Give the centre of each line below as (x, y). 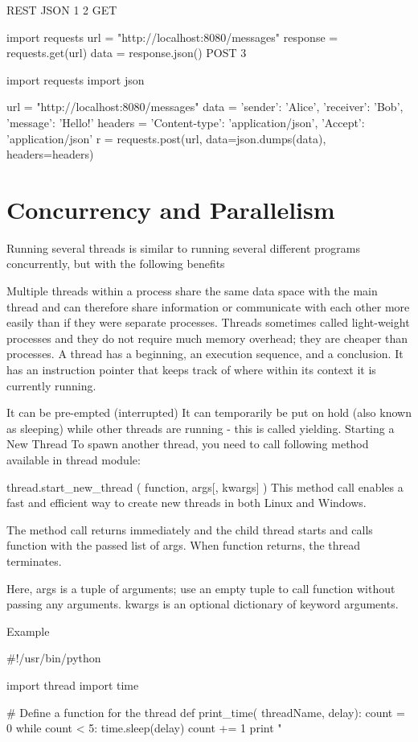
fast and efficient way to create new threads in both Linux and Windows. (186, 503)
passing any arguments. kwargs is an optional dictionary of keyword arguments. (203, 604)
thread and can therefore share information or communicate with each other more (208, 306)
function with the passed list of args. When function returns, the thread (184, 545)
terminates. (34, 561)
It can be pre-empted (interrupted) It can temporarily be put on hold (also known (209, 412)
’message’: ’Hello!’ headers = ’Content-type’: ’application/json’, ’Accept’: (186, 122)
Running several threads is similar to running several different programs (184, 247)
